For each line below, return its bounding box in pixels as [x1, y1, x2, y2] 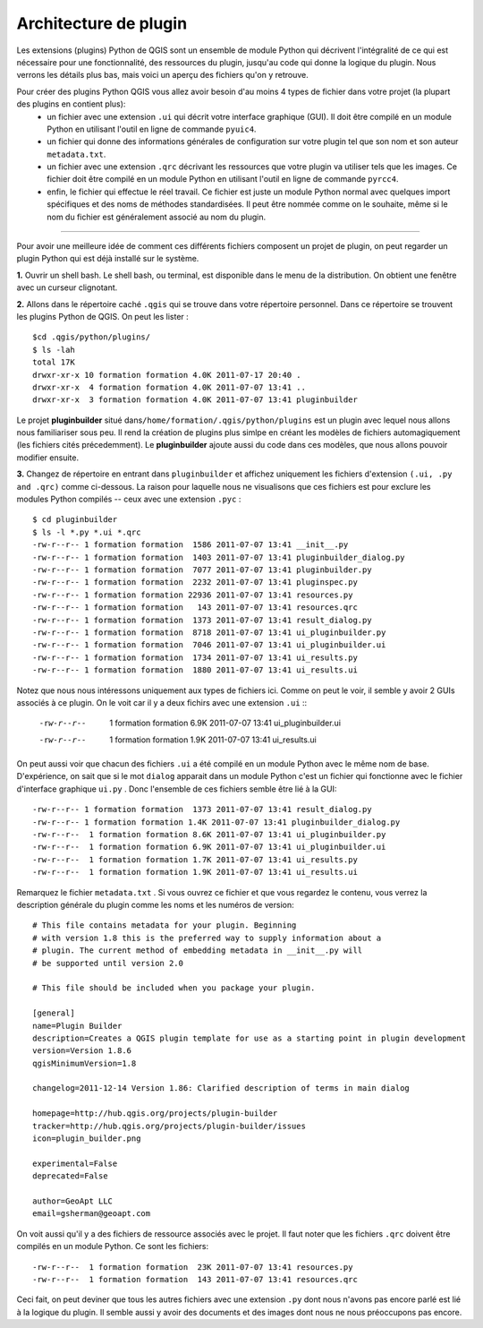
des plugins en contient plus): [16, 99, 126, 109]
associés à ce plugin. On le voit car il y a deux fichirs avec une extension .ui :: [16, 697, 308, 707]
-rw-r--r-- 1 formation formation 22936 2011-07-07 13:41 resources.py [32, 589, 353, 600]
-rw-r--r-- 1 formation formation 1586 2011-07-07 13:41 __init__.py [32, 540, 349, 550]
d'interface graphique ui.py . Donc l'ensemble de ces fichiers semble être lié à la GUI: [16, 784, 337, 794]
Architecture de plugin [16, 13, 188, 33]
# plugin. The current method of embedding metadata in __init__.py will [32, 946, 363, 955]
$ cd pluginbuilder [32, 515, 118, 525]
